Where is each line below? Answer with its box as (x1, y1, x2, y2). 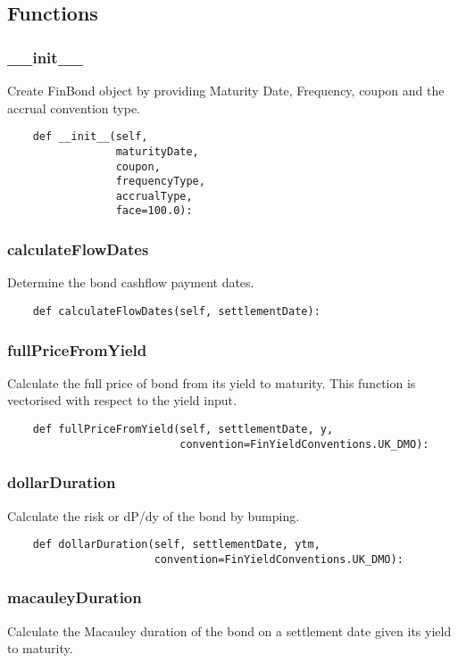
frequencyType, (115, 175, 205, 188)
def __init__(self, (32, 130, 148, 144)
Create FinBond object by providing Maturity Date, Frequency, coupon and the (7, 81, 445, 99)
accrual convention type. (7, 98, 140, 117)
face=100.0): (115, 204, 193, 218)
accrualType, (115, 189, 193, 203)
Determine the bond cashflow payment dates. (7, 273, 254, 292)
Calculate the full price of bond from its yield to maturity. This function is (7, 373, 416, 392)
